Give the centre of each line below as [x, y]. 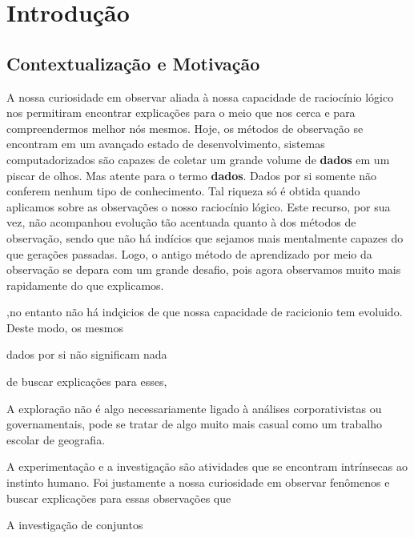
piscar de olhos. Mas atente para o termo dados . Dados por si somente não [192, 175]
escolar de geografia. [56, 439]
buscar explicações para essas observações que [119, 498]
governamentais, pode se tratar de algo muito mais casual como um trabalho [195, 424]
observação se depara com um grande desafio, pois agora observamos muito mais [204, 269]
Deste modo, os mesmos [65, 327]
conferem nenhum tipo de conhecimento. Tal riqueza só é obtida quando [183, 191]
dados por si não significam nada [87, 354]
